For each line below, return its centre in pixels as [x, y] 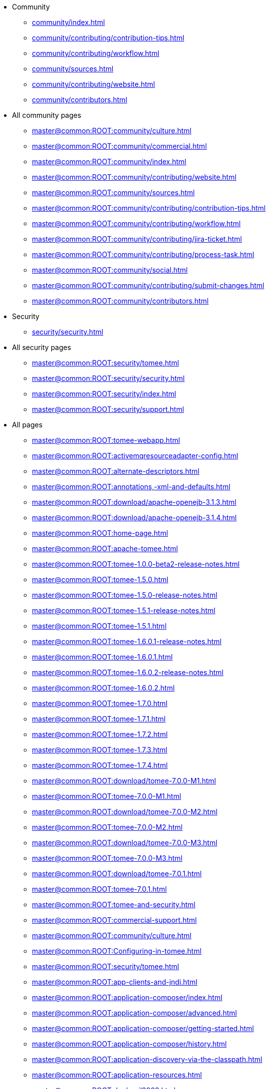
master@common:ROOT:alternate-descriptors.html [116, 471]
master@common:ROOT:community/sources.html [114, 192]
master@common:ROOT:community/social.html [110, 270]
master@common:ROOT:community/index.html [109, 162]
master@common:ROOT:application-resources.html [117, 1075]
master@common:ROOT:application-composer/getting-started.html [143, 1028]
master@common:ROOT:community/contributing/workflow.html [136, 223]
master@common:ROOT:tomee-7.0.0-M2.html [107, 827]
